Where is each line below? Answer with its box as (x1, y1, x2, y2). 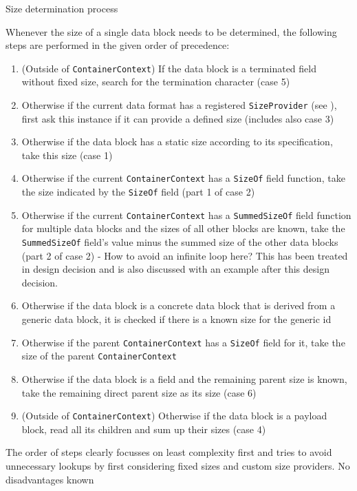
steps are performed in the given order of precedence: (6, 38, 230, 52)
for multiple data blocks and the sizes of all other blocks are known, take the (21, 221, 345, 236)
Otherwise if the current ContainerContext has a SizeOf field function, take (21, 171, 345, 185)
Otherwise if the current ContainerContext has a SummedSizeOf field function (21, 207, 351, 222)
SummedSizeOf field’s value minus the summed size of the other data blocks (21, 235, 338, 249)
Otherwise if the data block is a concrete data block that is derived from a (21, 298, 336, 313)
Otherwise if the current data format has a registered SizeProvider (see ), (21, 98, 337, 112)
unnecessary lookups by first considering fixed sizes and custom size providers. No (6, 459, 350, 472)
